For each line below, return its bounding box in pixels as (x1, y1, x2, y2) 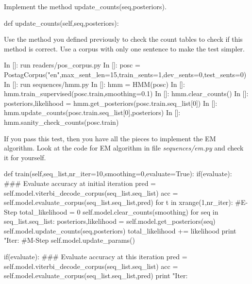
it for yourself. (4, 152, 46, 162)
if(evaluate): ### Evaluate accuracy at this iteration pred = (4, 251, 187, 262)
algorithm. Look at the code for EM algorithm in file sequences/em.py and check (4, 143, 244, 153)
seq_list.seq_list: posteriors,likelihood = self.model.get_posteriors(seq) (4, 216, 216, 226)
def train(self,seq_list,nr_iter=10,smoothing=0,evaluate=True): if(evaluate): (4, 168, 232, 179)
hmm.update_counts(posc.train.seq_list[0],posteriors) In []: (4, 107, 181, 117)
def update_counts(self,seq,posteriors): (4, 17, 119, 28)
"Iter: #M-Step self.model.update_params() (4, 235, 135, 245)
